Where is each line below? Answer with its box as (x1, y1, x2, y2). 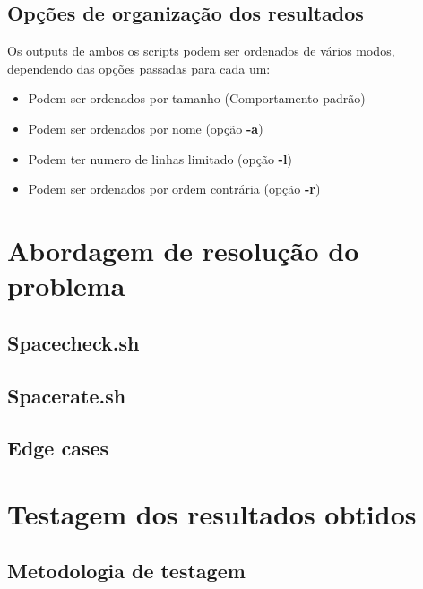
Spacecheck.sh (7, 328, 140, 356)
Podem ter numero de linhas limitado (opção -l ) (28, 149, 292, 168)
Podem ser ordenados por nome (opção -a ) (28, 118, 263, 137)
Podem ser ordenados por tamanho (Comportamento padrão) (28, 89, 366, 108)
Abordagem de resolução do (7, 231, 359, 268)
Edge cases (7, 434, 109, 462)
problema (7, 267, 125, 304)
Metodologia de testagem (7, 557, 246, 585)
